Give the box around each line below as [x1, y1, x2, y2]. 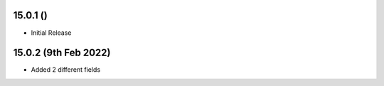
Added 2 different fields [31, 65, 101, 74]
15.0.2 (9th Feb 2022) [13, 47, 111, 59]
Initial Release [31, 28, 72, 37]
